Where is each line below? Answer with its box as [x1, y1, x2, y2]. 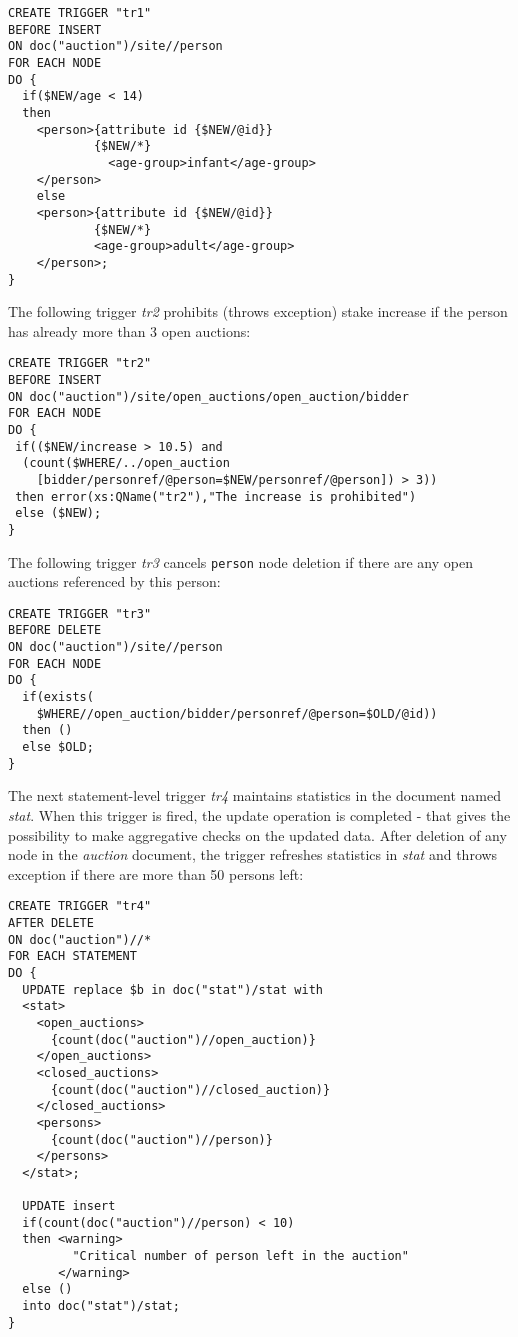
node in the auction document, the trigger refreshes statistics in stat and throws [8, 844, 498, 865]
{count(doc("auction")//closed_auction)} [50, 1082, 331, 1097]
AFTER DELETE [8, 916, 94, 930]
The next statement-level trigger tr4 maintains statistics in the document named [8, 785, 501, 806]
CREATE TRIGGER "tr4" [8, 899, 152, 914]
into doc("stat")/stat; [22, 1299, 180, 1314]
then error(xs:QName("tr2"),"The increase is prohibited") [15, 489, 417, 504]
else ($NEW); [15, 506, 102, 521]
